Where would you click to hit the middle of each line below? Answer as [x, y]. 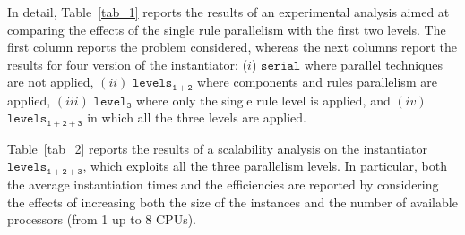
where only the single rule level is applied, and [263, 100]
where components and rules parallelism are [317, 82]
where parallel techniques [374, 64]
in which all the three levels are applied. [197, 117]
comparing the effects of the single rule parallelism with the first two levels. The [227, 29]
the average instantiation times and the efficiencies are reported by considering [223, 184]
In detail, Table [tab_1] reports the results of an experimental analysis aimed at [228, 12]
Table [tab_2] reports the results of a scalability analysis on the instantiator [217, 148]
